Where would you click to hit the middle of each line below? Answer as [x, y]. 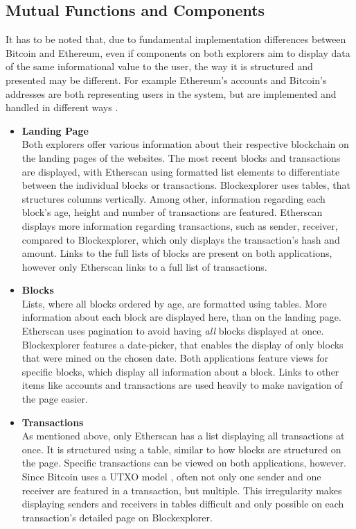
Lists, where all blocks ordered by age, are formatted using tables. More [174, 303]
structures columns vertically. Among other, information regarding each [173, 198]
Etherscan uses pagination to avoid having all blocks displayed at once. [173, 331]
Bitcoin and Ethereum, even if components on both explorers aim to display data [178, 52]
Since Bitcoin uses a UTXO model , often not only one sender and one [171, 477]
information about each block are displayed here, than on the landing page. [181, 317]
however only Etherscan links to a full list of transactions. [144, 266]
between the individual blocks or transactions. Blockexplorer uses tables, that [186, 185]
